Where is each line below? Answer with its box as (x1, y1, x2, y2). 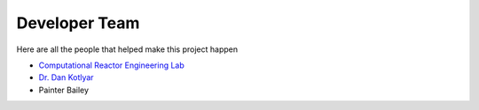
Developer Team (16, 13, 140, 33)
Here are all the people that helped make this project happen (16, 44, 239, 55)
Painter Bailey (38, 84, 89, 95)
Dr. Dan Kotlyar (38, 72, 94, 83)
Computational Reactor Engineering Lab (38, 60, 185, 70)
